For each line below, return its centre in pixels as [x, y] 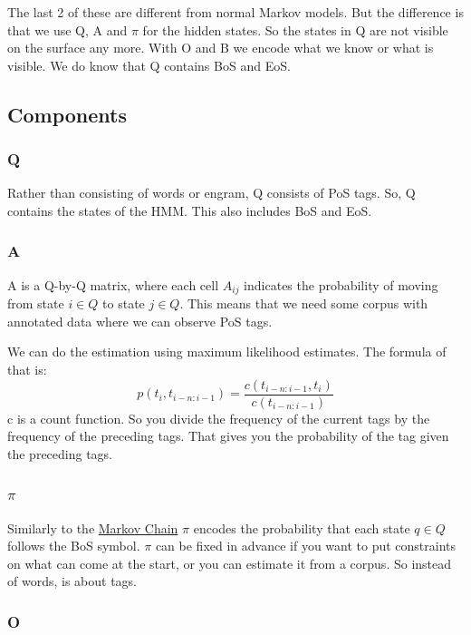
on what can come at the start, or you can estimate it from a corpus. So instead [230, 563]
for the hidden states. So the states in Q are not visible [295, 29]
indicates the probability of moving [341, 284]
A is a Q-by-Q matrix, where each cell [113, 284]
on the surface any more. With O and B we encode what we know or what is [221, 48]
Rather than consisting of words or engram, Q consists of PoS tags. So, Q [211, 193]
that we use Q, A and [67, 29]
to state [124, 303]
